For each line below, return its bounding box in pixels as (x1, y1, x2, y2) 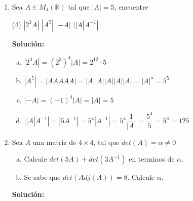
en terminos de (129, 154, 175, 164)
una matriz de (32, 136, 76, 147)
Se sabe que (24, 172, 61, 182)
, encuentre (114, 2, 148, 12)
